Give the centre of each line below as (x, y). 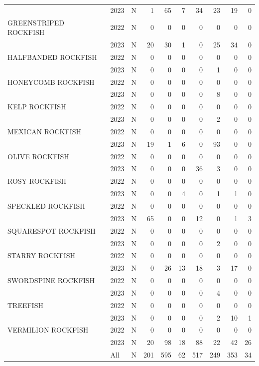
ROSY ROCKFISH (37, 181)
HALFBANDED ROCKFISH (52, 57)
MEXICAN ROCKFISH (44, 131)
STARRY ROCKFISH (42, 255)
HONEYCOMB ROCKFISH (51, 82)
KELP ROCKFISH (37, 107)
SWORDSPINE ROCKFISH (51, 280)
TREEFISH (25, 305)
